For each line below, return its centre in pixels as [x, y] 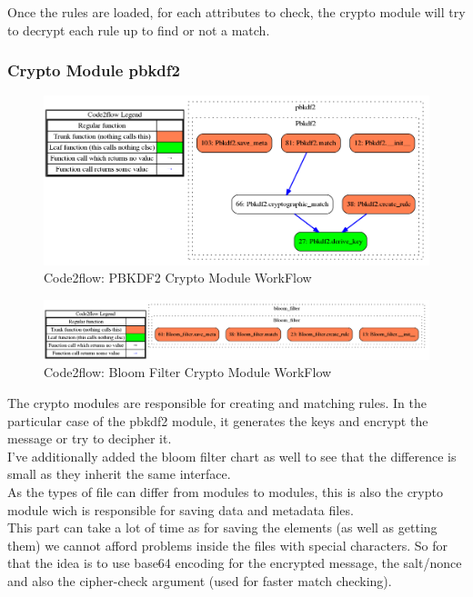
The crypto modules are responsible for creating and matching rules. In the [217, 403]
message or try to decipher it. [90, 438]
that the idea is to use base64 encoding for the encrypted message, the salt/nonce [235, 563]
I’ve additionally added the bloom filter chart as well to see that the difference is [232, 456]
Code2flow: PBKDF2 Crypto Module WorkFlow [178, 278]
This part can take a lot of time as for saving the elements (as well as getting [222, 527]
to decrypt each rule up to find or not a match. [139, 30]
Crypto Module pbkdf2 [94, 70]
